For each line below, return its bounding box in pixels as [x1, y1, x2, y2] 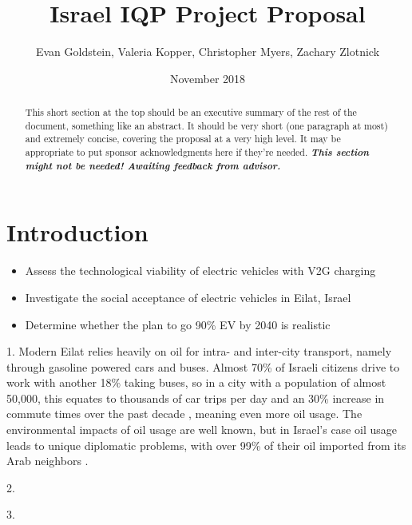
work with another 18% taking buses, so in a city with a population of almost [6, 374, 386, 391]
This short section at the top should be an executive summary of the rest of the [25, 105, 357, 119]
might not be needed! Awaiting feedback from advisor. [25, 157, 281, 173]
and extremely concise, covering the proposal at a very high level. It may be [25, 132, 341, 145]
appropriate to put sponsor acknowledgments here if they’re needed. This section [25, 145, 369, 160]
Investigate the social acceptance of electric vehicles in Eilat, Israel [25, 288, 351, 305]
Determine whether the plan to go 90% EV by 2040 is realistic [25, 316, 331, 332]
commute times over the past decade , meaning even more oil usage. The [6, 405, 362, 422]
